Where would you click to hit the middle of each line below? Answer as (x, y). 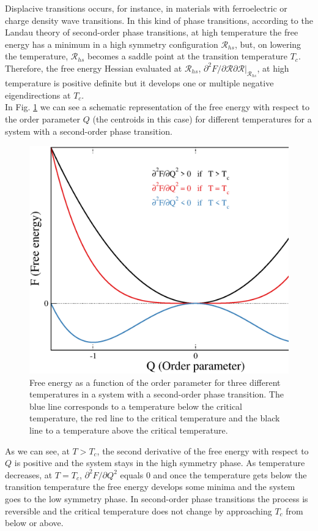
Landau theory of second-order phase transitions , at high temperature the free (152, 32)
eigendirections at (38, 95)
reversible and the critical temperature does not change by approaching (139, 510)
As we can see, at (37, 450)
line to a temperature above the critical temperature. (129, 430)
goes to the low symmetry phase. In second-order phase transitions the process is (157, 498)
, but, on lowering (268, 44)
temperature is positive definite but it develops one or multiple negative (139, 83)
